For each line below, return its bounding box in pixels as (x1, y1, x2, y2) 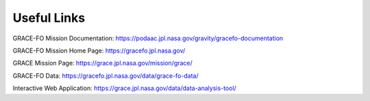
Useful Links (12, 10, 86, 25)
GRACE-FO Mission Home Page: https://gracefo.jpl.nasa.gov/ (12, 46, 186, 55)
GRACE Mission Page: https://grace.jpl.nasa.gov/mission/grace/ (12, 59, 193, 68)
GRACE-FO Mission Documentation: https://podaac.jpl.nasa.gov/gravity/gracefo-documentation (12, 34, 284, 42)
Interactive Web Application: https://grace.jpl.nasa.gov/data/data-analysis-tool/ (12, 84, 236, 92)
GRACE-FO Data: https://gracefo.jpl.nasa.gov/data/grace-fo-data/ (12, 72, 199, 80)
